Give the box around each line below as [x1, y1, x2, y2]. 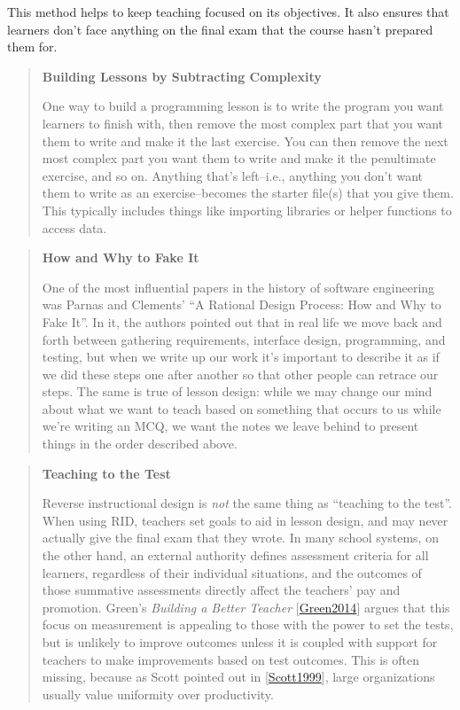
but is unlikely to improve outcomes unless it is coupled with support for [42, 633, 438, 651]
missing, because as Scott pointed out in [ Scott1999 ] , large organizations [42, 667, 435, 686]
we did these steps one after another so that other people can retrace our [42, 364, 439, 383]
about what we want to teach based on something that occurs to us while [42, 399, 441, 417]
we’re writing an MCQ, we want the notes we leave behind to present [42, 417, 419, 435]
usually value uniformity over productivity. [42, 684, 274, 703]
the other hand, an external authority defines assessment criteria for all [42, 546, 429, 565]
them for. [7, 37, 58, 56]
